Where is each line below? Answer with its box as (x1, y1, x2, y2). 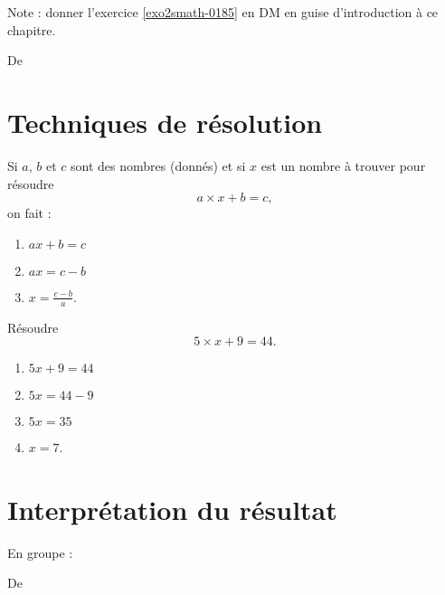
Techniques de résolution (7, 103, 323, 140)
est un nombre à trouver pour (260, 156, 426, 175)
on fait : (7, 203, 52, 222)
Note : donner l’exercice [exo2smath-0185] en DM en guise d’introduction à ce (7, 3, 439, 21)
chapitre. (7, 20, 56, 39)
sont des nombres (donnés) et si (71, 156, 246, 175)
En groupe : (7, 543, 73, 562)
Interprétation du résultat (7, 490, 337, 527)
